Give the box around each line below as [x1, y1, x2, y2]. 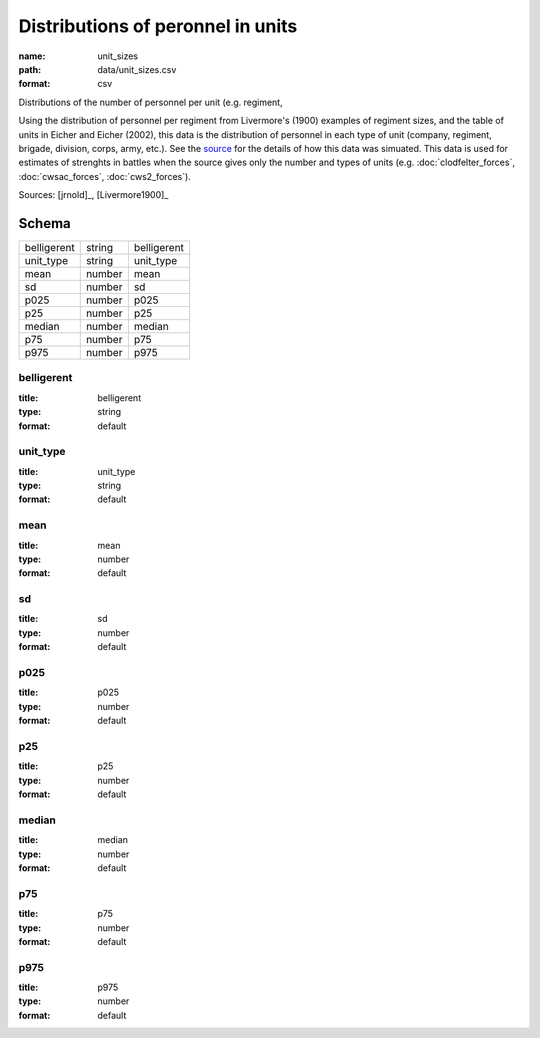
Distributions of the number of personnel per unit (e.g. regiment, [18, 96, 284, 108]
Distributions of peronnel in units [18, 15, 298, 37]
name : [18, 50, 46, 62]
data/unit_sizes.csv [97, 63, 177, 75]
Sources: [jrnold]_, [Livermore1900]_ [18, 189, 169, 201]
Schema [18, 215, 72, 232]
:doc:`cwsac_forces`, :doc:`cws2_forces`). [18, 170, 192, 182]
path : [18, 63, 42, 75]
